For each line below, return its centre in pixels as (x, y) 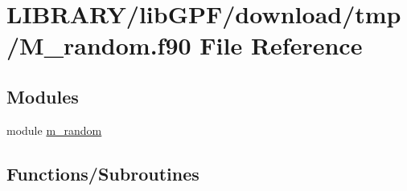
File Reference (281, 45)
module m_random (54, 130)
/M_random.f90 (99, 45)
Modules (43, 96)
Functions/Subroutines (103, 173)
